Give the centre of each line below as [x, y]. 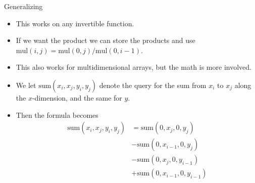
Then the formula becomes [57, 115]
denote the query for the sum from [153, 85]
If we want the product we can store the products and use [106, 40]
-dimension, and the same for [77, 97]
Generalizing [23, 6]
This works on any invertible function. [75, 23]
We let [26, 85]
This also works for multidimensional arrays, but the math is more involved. [134, 67]
